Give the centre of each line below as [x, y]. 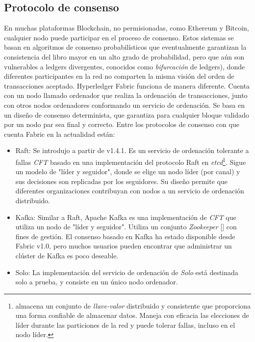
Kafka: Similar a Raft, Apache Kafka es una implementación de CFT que [126, 217]
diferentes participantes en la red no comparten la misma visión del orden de [119, 76]
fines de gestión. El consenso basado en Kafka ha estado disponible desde [125, 236]
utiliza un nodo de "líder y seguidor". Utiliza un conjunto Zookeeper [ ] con [126, 227]
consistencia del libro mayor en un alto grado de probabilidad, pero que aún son [124, 56]
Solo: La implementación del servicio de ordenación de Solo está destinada [127, 272]
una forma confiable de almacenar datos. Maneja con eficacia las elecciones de [132, 315]
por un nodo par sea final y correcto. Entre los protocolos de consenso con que [122, 124]
